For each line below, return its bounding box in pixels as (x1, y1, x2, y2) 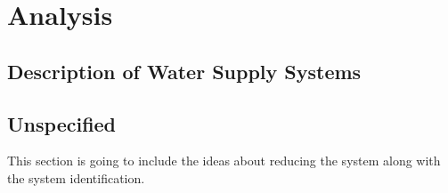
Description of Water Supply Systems (7, 57, 362, 84)
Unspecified (7, 109, 117, 137)
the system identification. (7, 168, 145, 187)
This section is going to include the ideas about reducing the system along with (7, 151, 441, 170)
